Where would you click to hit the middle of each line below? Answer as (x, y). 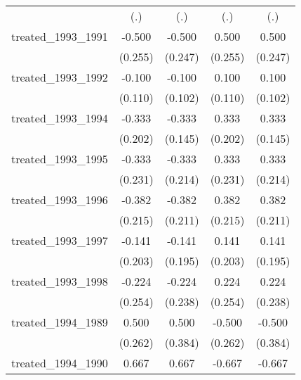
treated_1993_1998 (60, 281)
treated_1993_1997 (60, 240)
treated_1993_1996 (60, 199)
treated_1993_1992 (60, 77)
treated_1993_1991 (60, 36)
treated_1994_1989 (60, 322)
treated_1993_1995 (60, 159)
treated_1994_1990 (60, 363)
